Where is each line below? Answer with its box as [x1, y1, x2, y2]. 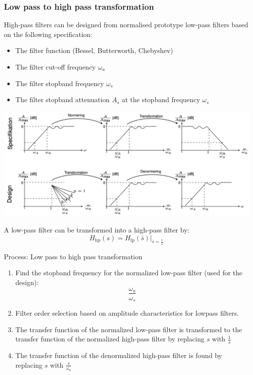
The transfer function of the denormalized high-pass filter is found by [15, 350, 222, 360]
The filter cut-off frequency [15, 62, 96, 71]
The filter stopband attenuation [15, 94, 110, 105]
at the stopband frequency [122, 94, 200, 105]
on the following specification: [4, 29, 92, 39]
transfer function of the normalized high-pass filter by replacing [15, 334, 204, 344]
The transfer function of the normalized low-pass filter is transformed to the [15, 324, 242, 334]
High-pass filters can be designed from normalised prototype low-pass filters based [4, 19, 249, 30]
